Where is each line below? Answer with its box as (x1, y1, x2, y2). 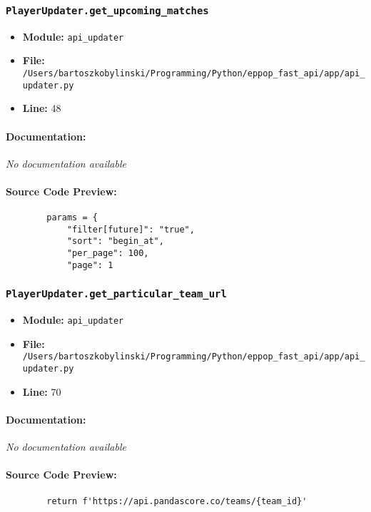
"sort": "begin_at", (66, 236, 164, 247)
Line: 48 (22, 101, 61, 116)
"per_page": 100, (66, 248, 149, 259)
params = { (46, 213, 98, 223)
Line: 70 (22, 384, 61, 399)
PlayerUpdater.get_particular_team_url (6, 288, 227, 300)
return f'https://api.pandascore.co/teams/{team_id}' (46, 496, 308, 506)
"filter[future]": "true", (66, 224, 195, 235)
